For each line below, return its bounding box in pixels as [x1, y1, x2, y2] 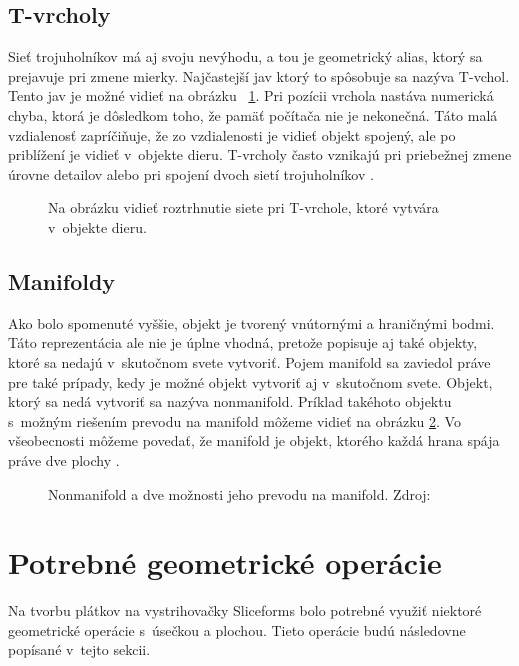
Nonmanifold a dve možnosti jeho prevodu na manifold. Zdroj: [48, 483, 431, 504]
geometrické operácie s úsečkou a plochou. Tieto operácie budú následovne [8, 619, 466, 640]
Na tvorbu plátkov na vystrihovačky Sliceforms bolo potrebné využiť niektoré [8, 600, 482, 621]
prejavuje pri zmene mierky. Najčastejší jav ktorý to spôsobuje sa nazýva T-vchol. [8, 65, 510, 86]
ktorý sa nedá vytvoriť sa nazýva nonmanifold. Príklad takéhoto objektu [8, 391, 452, 412]
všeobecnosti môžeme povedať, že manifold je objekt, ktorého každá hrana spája [8, 430, 500, 451]
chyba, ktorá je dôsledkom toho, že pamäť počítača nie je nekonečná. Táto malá [8, 104, 498, 125]
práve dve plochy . [8, 449, 120, 470]
